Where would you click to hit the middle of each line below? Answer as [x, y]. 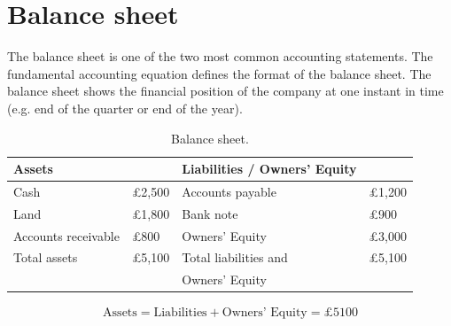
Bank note [210, 213]
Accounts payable [229, 191]
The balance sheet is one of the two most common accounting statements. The [220, 56]
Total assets [46, 257]
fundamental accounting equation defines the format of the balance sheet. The [219, 73]
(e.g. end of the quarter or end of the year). [125, 108]
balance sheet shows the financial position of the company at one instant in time [225, 91]
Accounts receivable [66, 235]
